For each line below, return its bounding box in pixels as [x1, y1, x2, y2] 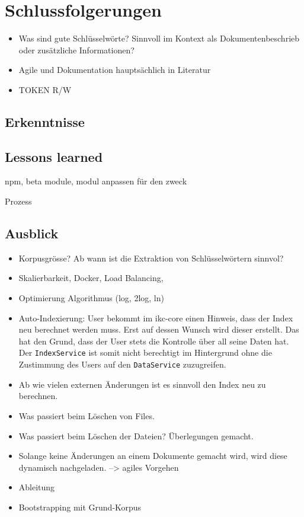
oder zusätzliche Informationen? [18, 43, 135, 56]
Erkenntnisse [5, 112, 85, 130]
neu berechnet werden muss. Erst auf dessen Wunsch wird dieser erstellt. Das [18, 323, 299, 336]
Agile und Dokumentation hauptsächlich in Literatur [18, 63, 211, 76]
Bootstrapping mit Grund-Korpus [18, 500, 142, 513]
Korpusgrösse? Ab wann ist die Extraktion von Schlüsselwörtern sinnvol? [18, 251, 284, 264]
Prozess [5, 195, 32, 208]
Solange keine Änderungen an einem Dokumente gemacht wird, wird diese [18, 449, 287, 462]
